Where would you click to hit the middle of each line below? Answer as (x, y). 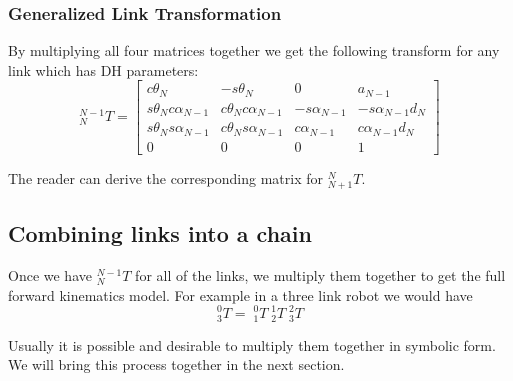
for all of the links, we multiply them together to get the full (320, 275)
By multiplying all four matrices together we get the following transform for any (254, 50)
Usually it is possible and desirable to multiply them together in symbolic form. (252, 344)
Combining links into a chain (160, 233)
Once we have (50, 275)
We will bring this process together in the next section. (176, 364)
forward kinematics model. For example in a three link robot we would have (240, 294)
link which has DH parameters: (103, 69)
